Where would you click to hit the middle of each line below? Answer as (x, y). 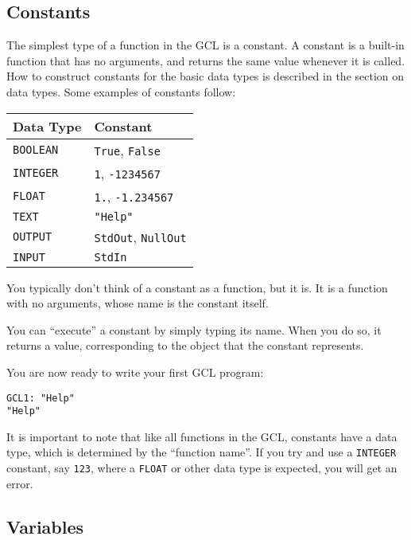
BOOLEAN (36, 150)
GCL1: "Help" (41, 398)
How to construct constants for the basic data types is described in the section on (205, 76)
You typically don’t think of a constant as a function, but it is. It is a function (197, 287)
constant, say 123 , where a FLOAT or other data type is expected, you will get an (202, 468)
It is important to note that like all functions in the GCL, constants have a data (202, 436)
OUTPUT (33, 237)
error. (20, 483)
